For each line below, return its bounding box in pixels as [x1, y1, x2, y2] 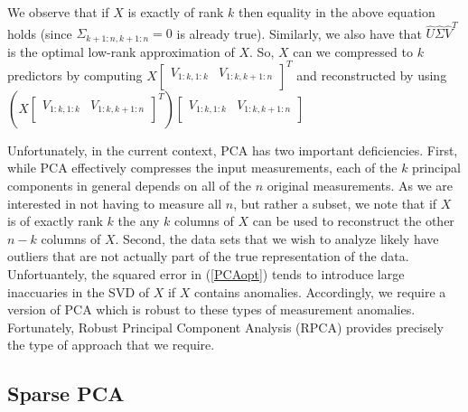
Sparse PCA [7, 379, 125, 407]
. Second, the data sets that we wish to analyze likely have [115, 229, 439, 248]
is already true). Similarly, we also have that [176, 23, 422, 42]
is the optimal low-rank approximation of [7, 42, 235, 61]
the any [117, 211, 160, 230]
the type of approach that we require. [7, 335, 215, 354]
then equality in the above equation [238, 3, 435, 21]
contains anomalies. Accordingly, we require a [194, 282, 446, 301]
